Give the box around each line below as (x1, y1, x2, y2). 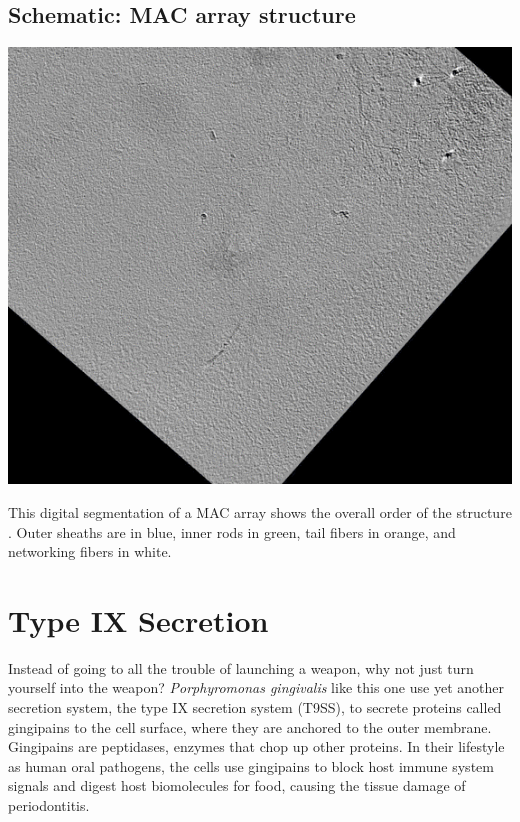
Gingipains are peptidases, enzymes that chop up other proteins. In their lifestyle (8, 736, 505, 757)
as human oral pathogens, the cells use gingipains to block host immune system (8, 755, 494, 776)
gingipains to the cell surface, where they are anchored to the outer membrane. (8, 716, 492, 737)
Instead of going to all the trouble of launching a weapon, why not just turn (8, 657, 474, 678)
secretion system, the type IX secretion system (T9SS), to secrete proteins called (8, 697, 502, 718)
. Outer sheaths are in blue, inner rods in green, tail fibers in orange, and (8, 521, 456, 542)
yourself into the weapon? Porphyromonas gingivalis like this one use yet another (8, 677, 504, 698)
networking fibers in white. (8, 541, 172, 562)
